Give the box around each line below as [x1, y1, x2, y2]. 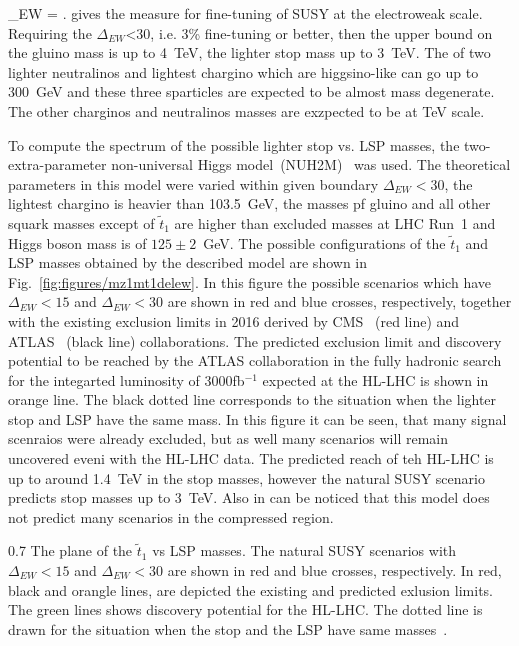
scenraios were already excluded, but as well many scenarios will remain [8, 428, 448, 449]
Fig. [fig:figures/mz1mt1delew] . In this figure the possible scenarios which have [8, 271, 492, 292]
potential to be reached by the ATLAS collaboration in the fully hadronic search [8, 350, 502, 371]
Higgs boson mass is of [8, 232, 147, 253]
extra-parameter [8, 154, 107, 175]
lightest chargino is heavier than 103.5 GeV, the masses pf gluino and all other [8, 193, 491, 214]
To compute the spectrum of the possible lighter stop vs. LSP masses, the [8, 134, 460, 155]
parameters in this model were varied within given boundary [8, 173, 379, 194]
